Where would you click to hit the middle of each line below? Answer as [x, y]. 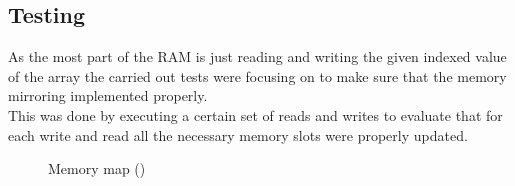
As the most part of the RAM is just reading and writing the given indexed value [257, 56]
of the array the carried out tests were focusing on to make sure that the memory [257, 75]
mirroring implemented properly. [108, 95]
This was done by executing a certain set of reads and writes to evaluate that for [255, 114]
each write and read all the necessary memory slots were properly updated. [238, 134]
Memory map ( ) [97, 168]
